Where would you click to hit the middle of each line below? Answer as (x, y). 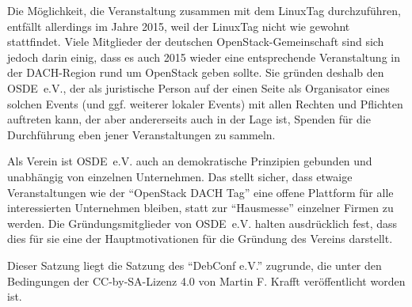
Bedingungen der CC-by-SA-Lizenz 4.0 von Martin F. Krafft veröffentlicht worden (206, 280)
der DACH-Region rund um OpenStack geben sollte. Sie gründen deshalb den (196, 72)
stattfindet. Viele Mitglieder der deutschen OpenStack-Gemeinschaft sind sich (196, 42)
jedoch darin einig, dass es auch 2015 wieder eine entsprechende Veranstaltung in (204, 57)
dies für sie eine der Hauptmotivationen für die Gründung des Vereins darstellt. (200, 239)
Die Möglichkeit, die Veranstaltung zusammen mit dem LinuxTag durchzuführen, (204, 10)
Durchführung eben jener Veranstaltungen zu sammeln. (141, 134)
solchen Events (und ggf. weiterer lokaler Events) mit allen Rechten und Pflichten (205, 103)
